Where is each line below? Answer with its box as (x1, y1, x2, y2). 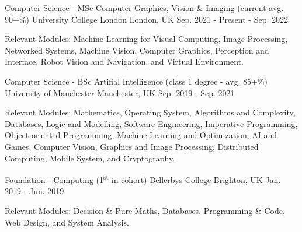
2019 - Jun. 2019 (5, 185, 64, 197)
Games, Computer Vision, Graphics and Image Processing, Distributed (5, 140, 259, 152)
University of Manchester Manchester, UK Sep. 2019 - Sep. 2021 (5, 86, 235, 99)
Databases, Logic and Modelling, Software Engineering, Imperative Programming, (5, 117, 298, 129)
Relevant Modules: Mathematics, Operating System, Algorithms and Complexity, (5, 106, 296, 118)
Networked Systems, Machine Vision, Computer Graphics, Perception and (5, 44, 269, 56)
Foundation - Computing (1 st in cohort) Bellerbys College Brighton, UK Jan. (5, 172, 281, 185)
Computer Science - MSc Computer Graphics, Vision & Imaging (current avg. (5, 2, 284, 13)
